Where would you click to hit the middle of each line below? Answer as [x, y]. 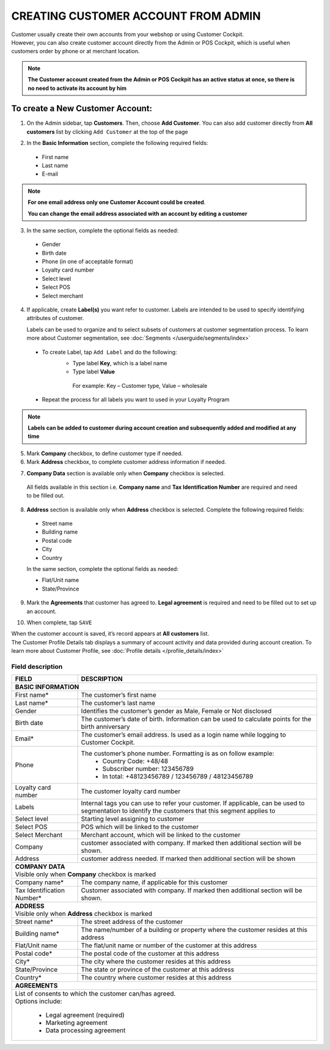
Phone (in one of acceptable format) [88, 262]
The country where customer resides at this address [156, 978]
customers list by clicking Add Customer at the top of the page [107, 132]
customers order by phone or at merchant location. [75, 51]
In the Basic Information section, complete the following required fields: [117, 143]
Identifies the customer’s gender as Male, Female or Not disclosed [176, 711]
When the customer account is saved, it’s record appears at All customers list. [110, 634]
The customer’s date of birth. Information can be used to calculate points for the [196, 719]
